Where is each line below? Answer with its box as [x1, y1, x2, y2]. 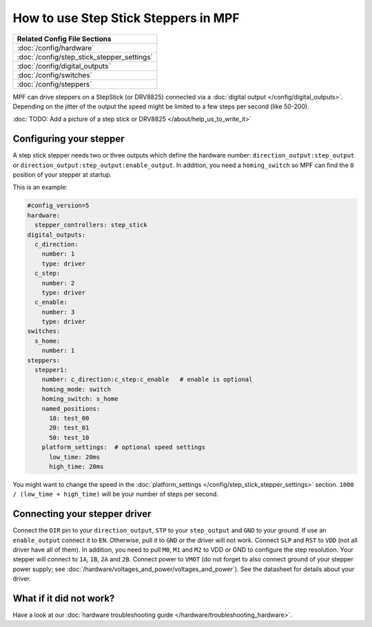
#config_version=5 [27, 202, 90, 210]
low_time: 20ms [49, 453, 101, 461]
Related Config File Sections [17, 34, 112, 44]
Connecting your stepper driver [12, 508, 152, 520]
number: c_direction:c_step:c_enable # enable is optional [41, 376, 253, 383]
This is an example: [12, 183, 68, 191]
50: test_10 [49, 434, 90, 441]
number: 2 [41, 279, 75, 287]
